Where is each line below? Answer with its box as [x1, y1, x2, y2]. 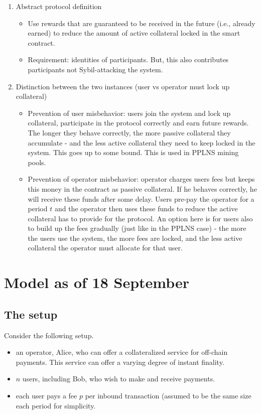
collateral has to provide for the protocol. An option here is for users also [28, 213, 253, 223]
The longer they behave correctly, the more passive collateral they [28, 127, 231, 137]
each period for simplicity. [16, 400, 96, 410]
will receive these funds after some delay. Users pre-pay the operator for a [28, 193, 254, 204]
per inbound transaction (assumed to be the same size [85, 390, 251, 401]
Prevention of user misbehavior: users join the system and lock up [28, 107, 231, 118]
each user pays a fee [16, 390, 77, 401]
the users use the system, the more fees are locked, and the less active [28, 232, 242, 243]
